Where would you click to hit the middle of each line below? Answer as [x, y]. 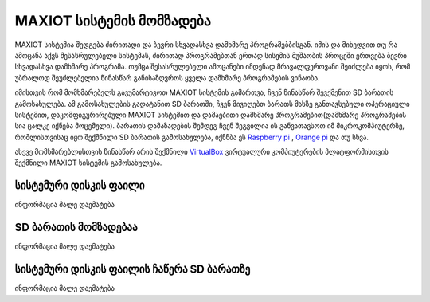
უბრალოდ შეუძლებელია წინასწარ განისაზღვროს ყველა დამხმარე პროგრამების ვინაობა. [167, 78]
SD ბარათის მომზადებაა [76, 227]
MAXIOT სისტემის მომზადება [113, 21]
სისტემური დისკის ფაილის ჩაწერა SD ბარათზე [133, 270]
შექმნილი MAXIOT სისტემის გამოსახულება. [88, 163]
